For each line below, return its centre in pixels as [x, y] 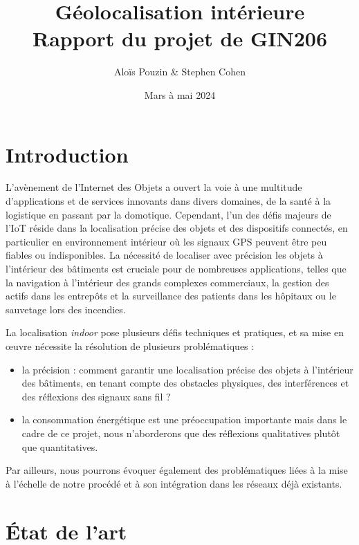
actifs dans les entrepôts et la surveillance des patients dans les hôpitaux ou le [171, 296]
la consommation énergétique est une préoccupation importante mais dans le [184, 419]
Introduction [67, 154]
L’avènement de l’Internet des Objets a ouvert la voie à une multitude [154, 187]
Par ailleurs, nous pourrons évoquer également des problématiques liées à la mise [177, 470]
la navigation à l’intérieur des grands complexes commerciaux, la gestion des [167, 282]
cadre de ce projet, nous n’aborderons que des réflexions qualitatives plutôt [181, 433]
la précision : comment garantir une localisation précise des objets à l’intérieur [187, 369]
